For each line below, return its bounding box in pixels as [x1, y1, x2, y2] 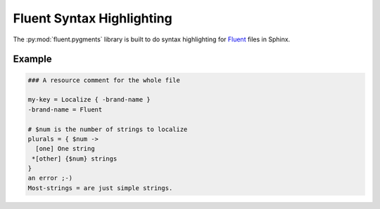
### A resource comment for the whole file [27, 76, 181, 84]
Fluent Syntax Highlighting [13, 11, 172, 26]
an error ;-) [27, 174, 73, 182]
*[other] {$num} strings [32, 154, 118, 163]
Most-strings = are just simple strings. [27, 184, 173, 192]
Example [13, 53, 52, 65]
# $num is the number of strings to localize [27, 125, 188, 133]
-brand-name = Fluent [27, 105, 103, 114]
